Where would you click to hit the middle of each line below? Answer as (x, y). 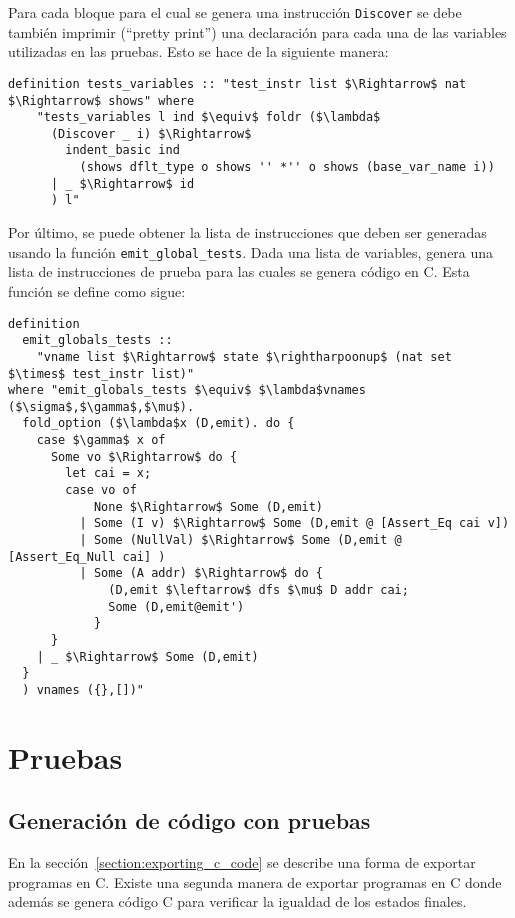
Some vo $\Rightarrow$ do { (144, 456)
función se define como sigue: (97, 290)
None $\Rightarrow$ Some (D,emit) (208, 506)
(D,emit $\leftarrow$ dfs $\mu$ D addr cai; (258, 590)
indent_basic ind (122, 150)
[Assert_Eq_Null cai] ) (87, 556)
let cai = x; (108, 473)
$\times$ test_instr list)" (101, 373)
